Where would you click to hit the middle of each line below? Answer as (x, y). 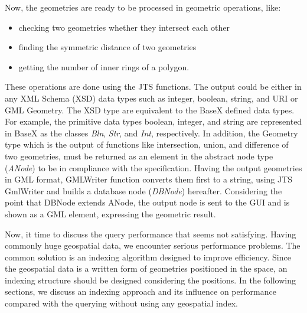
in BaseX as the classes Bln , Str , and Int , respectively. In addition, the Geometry (151, 133)
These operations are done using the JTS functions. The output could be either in (153, 87)
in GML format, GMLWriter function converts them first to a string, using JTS (149, 179)
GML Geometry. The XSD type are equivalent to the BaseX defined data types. (150, 110)
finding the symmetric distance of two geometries (107, 47)
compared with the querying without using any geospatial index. (121, 303)
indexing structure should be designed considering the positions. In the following (150, 280)
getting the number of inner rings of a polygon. (104, 66)
